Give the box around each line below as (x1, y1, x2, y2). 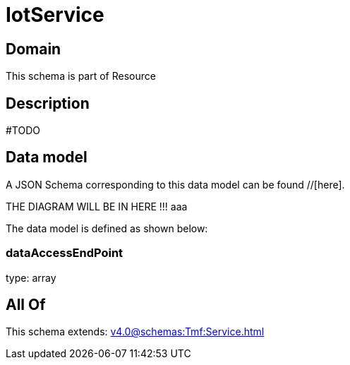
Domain (6, 40, 61, 58)
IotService (6, 3, 104, 27)
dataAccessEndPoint (6, 246, 123, 261)
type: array (6, 271, 56, 284)
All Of (6, 296, 46, 314)
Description (6, 94, 90, 112)
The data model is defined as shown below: (6, 222, 208, 234)
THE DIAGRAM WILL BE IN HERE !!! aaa (6, 200, 188, 213)
